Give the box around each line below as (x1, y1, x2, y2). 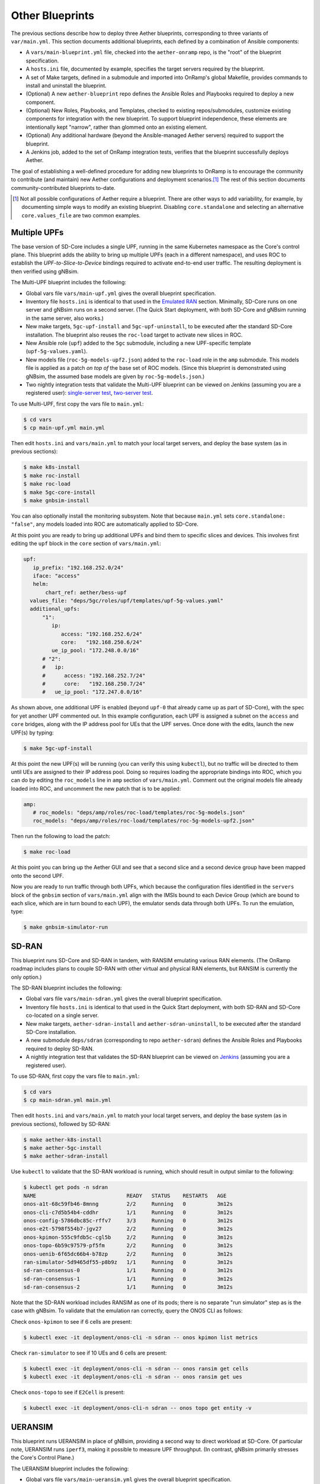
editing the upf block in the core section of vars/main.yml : (11, 540, 161, 547)
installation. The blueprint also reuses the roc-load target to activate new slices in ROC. (25, 331, 243, 338)
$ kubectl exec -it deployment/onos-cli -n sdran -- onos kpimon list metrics (23, 1334, 258, 1341)
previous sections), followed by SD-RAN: (11, 1120, 111, 1127)
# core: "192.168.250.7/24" (42, 680, 146, 687)
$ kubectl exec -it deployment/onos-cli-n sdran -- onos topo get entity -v (23, 1404, 252, 1412)
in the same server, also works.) (25, 315, 104, 322)
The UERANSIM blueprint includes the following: (11, 1465, 129, 1472)
